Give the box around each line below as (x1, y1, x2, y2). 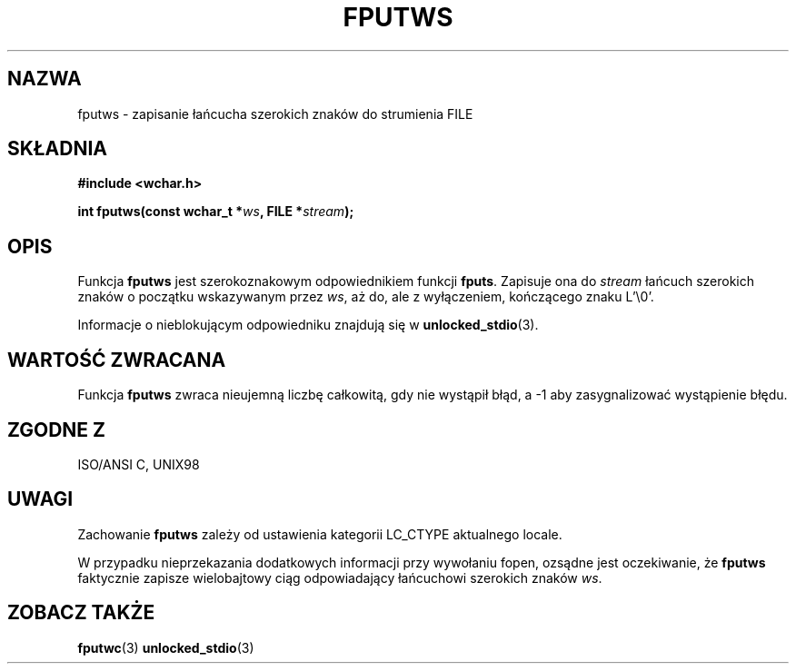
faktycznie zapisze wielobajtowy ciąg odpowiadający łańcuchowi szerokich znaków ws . (77, 569, 602, 586)
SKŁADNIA (7, 137, 107, 161)
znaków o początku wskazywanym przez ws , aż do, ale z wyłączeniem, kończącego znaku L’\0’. (77, 289, 654, 305)
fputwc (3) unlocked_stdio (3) (77, 639, 254, 656)
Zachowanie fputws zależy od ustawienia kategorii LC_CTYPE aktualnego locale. (77, 526, 562, 542)
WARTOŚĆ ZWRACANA (7, 348, 226, 371)
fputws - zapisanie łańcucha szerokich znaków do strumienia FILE (77, 105, 473, 122)
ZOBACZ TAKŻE (7, 601, 155, 625)
